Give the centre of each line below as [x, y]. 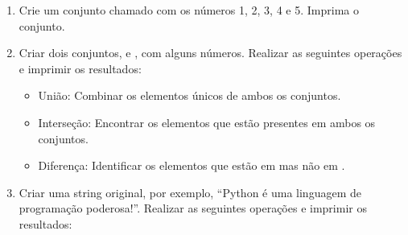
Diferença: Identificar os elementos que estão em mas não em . [192, 165]
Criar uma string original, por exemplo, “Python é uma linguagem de [190, 192]
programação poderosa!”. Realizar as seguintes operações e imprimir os [193, 208]
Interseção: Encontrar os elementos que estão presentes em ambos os [207, 122]
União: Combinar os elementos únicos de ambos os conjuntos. [190, 95]
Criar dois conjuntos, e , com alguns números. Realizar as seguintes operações [210, 53]
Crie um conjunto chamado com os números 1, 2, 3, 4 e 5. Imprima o [189, 10]
